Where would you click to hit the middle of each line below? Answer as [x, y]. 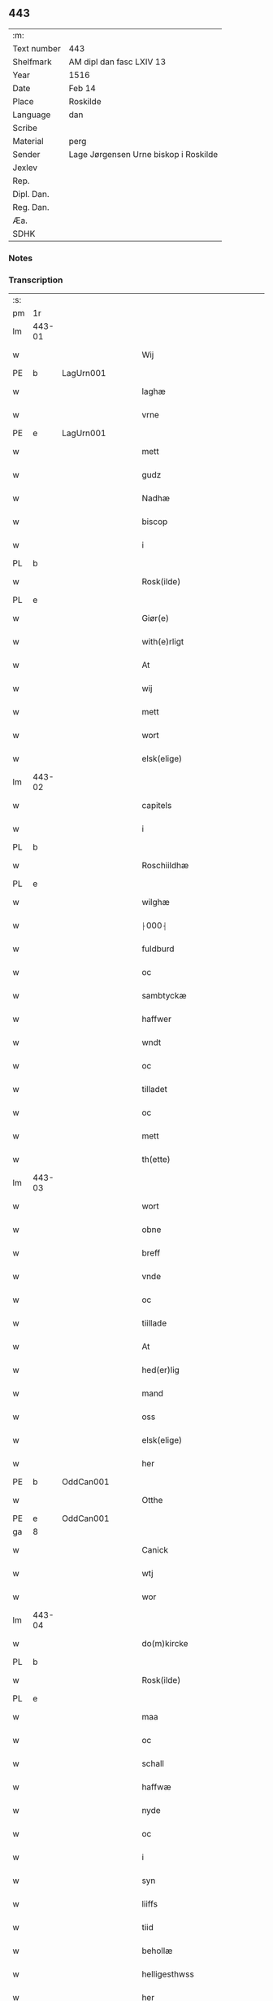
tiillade [154, 1323]
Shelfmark [32, 62]
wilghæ [156, 902]
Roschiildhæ [165, 866]
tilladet [155, 1090]
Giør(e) [155, 618]
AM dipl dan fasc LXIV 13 [117, 62]
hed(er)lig [161, 1370]
